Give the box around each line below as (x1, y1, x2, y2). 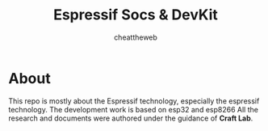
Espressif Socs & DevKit (53, 6, 218, 24)
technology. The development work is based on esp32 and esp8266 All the (8, 104, 258, 114)
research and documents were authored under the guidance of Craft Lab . (8, 113, 253, 123)
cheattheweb (114, 32, 157, 42)
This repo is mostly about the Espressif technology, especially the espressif (8, 95, 260, 106)
